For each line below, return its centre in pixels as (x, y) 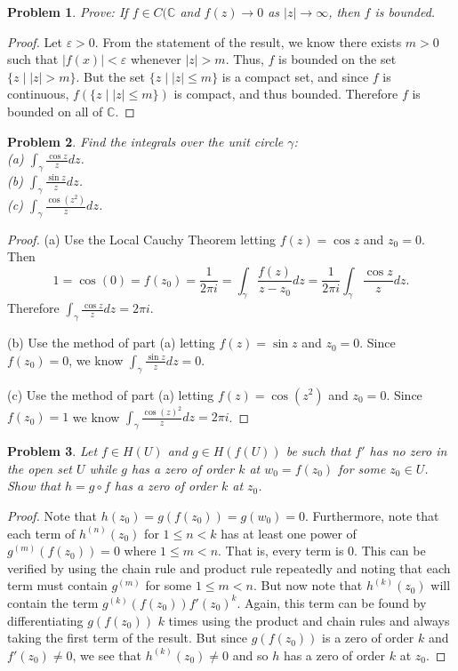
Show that (34, 486)
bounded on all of (55, 111)
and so (250, 655)
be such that (318, 451)
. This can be (390, 551)
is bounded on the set (337, 59)
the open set (40, 468)
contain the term (53, 602)
